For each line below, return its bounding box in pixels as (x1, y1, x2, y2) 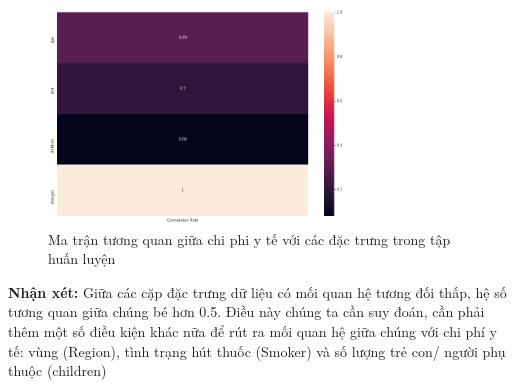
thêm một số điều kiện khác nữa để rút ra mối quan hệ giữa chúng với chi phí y (8, 320, 497, 341)
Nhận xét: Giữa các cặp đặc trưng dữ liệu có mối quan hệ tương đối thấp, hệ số (8, 281, 507, 302)
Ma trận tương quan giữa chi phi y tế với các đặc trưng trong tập (48, 228, 451, 249)
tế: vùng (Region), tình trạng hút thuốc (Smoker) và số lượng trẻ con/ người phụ (8, 340, 506, 361)
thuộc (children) (8, 360, 107, 381)
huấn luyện (48, 248, 116, 269)
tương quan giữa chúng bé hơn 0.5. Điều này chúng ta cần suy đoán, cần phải (8, 301, 485, 322)
